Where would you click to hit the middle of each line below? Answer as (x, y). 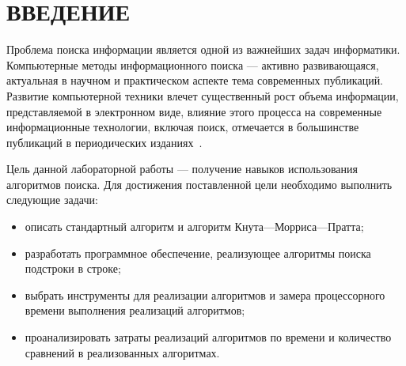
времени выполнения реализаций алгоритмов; (135, 310)
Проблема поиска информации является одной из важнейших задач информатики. (203, 49)
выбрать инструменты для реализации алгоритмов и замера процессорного (205, 294)
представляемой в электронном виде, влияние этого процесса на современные (194, 111)
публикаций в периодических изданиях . (104, 142)
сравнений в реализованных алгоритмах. (122, 352)
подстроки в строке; (73, 268)
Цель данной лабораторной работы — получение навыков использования (182, 169)
